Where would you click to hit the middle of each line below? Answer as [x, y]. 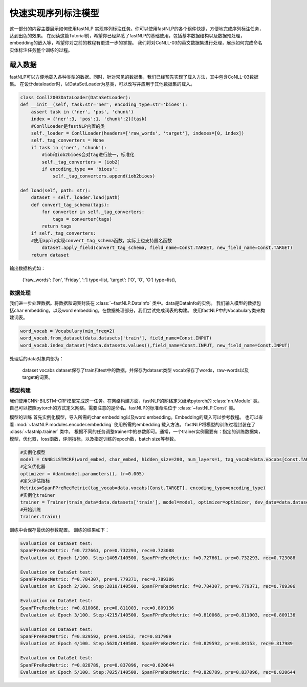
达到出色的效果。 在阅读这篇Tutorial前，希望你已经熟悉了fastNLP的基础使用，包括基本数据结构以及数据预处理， [127, 35]
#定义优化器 [33, 467]
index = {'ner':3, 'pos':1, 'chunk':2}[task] [89, 119]
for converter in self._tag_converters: [93, 212]
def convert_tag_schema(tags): [70, 205]
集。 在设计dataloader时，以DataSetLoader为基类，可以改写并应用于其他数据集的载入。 [102, 84]
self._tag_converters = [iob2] [81, 162]
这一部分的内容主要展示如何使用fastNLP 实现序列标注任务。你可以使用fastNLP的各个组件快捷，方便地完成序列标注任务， [137, 29]
